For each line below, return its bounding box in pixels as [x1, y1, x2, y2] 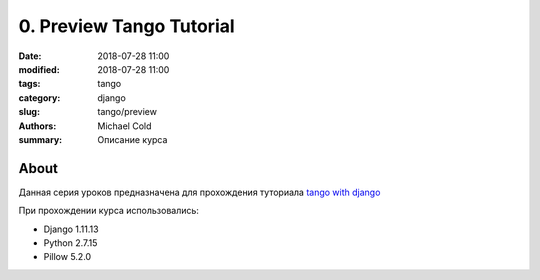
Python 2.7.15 [43, 236, 98, 249]
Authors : [18, 120, 57, 132]
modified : [18, 63, 60, 75]
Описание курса [97, 133, 168, 145]
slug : [18, 106, 40, 118]
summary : [18, 133, 63, 145]
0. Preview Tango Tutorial [18, 15, 235, 37]
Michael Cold [97, 120, 152, 132]
